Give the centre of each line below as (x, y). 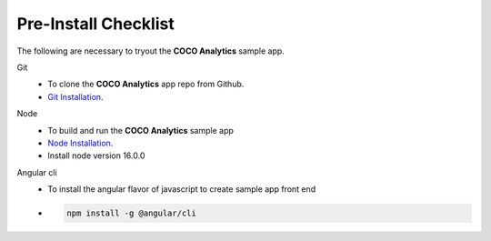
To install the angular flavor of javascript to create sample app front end (182, 189)
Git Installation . (75, 96)
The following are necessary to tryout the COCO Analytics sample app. (151, 51)
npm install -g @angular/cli (132, 213)
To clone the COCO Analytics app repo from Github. (146, 84)
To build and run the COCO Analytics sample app (140, 130)
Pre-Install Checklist (95, 24)
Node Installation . (80, 143)
